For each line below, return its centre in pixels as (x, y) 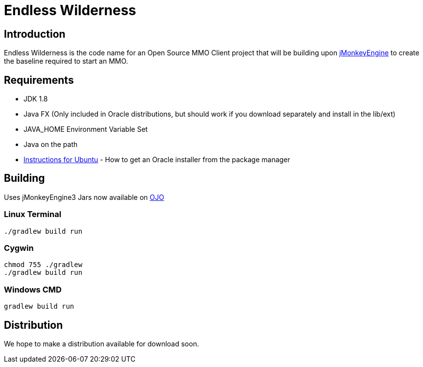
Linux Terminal (33, 214)
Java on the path (51, 145)
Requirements (39, 80)
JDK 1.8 (36, 99)
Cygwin (19, 248)
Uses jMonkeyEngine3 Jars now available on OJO (84, 197)
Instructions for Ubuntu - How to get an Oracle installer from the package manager (157, 160)
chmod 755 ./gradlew (43, 265)
